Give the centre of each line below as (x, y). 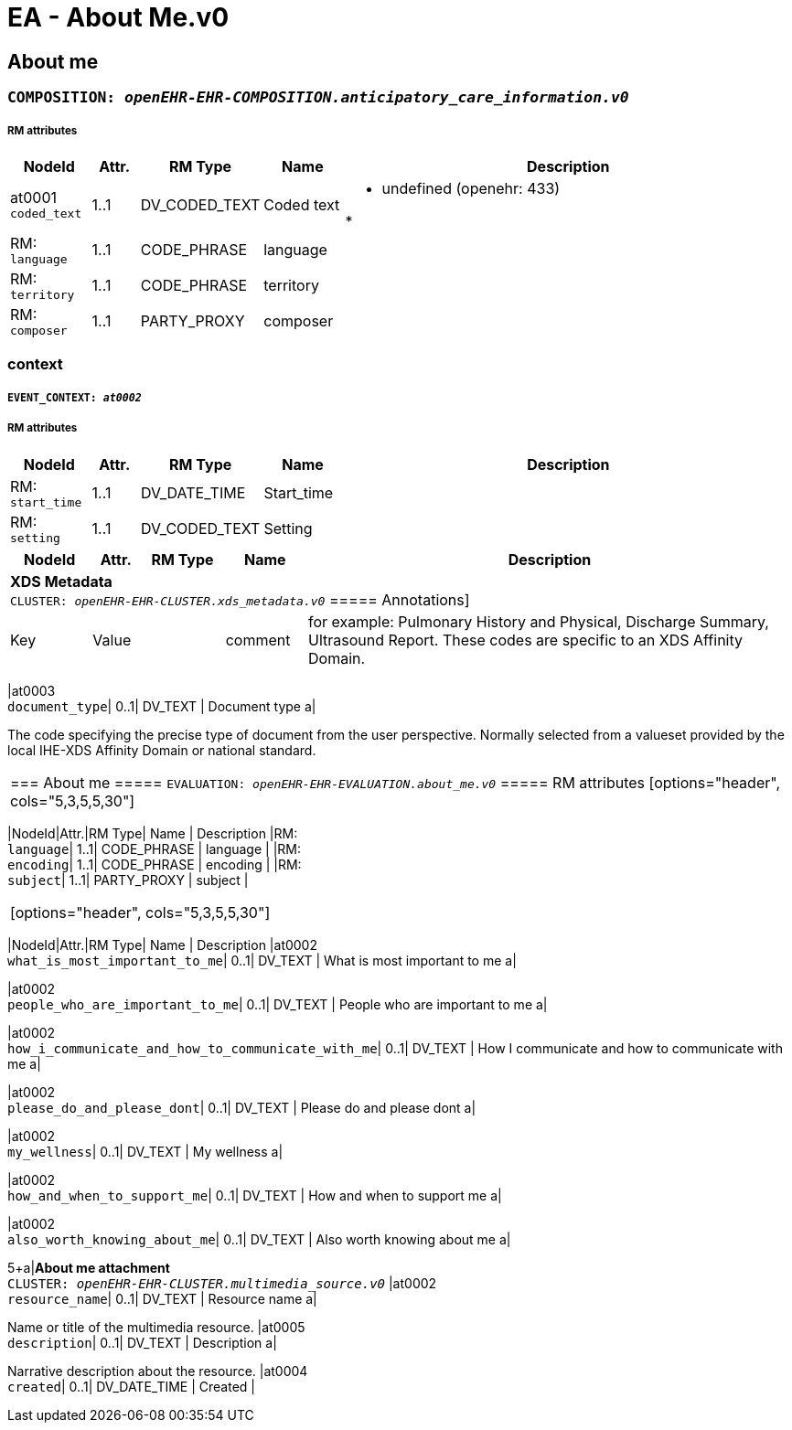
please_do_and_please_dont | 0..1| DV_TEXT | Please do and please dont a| (242, 1107)
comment (258, 640)
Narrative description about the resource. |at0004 (158, 1371)
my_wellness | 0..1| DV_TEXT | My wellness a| (145, 1151)
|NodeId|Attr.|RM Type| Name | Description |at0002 (162, 944)
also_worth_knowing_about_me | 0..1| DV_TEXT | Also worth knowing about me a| (259, 1239)
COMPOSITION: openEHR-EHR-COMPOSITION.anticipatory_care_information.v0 (318, 98)
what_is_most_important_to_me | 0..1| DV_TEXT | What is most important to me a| (262, 960)
